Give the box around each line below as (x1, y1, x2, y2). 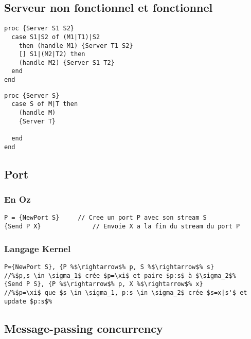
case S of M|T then (11, 100, 78, 108)
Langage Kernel (4, 242, 71, 255)
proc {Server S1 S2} (4, 25, 75, 32)
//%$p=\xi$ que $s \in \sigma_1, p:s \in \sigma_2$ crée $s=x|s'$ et (4, 289, 247, 296)
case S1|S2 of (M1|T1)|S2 (11, 33, 100, 41)
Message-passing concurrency (4, 320, 163, 336)
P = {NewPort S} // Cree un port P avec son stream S (4, 214, 207, 222)
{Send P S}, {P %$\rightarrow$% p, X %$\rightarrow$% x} (4, 280, 203, 288)
